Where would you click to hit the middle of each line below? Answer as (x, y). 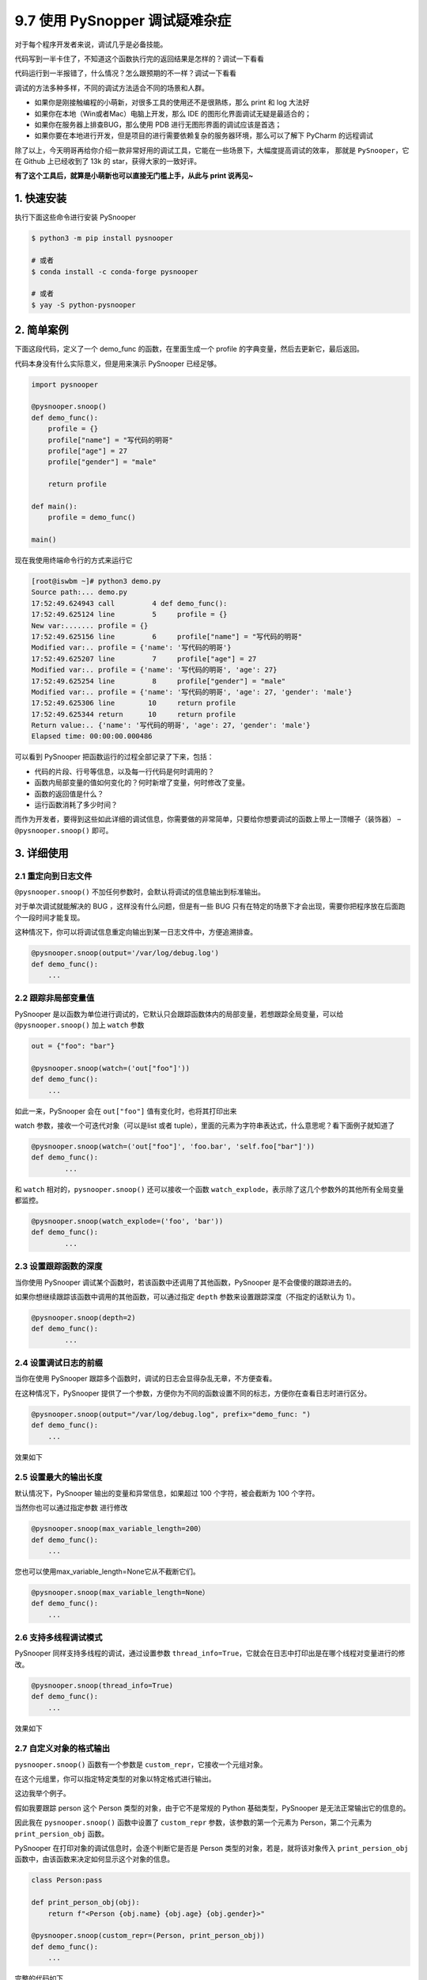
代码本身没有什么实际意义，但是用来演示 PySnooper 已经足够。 (118, 364)
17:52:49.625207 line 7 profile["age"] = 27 (144, 659)
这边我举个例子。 (42, 1793)
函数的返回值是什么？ (69, 794)
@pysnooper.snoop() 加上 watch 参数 (79, 1025)
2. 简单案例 (42, 330)
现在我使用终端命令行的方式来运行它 (74, 560)
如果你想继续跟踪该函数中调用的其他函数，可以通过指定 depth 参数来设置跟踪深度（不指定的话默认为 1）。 (187, 1297)
